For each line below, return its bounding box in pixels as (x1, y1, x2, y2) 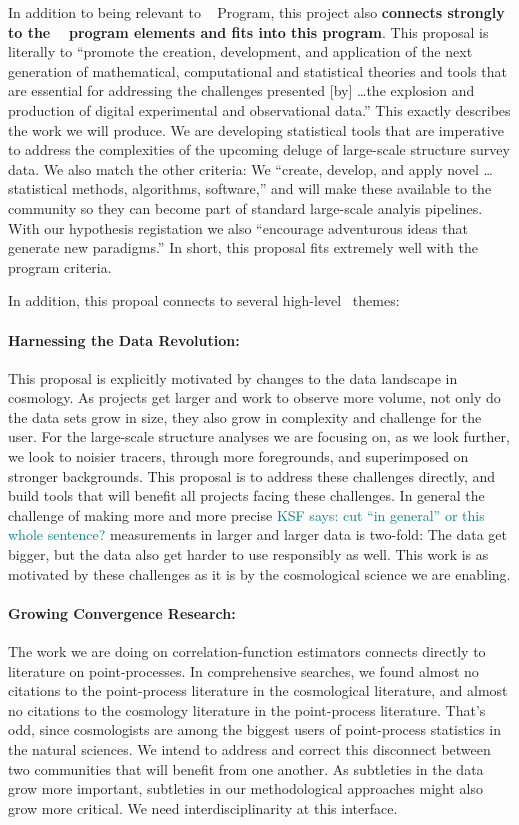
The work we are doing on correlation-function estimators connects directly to (8, 641, 486, 662)
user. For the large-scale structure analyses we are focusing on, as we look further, (8, 426, 510, 447)
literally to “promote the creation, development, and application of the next (8, 41, 473, 62)
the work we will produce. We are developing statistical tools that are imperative (8, 119, 504, 140)
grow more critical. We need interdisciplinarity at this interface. (8, 797, 398, 818)
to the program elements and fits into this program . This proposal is (8, 21, 489, 42)
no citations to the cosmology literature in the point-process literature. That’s (8, 699, 486, 720)
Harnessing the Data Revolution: (8, 329, 240, 350)
